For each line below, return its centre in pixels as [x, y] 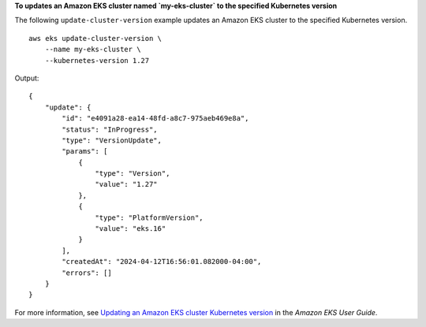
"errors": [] [87, 273]
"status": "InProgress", [110, 129]
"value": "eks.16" [131, 229]
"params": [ [85, 151]
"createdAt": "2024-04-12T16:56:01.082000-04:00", [162, 262]
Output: [27, 78]
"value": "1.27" [126, 184]
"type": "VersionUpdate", [112, 140]
